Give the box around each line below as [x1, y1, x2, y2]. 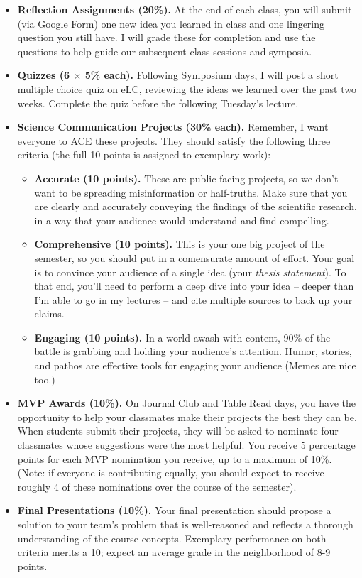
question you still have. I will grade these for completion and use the [17, 30, 316, 45]
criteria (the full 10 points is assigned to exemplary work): [17, 147, 271, 162]
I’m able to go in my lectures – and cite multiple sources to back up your [34, 292, 353, 307]
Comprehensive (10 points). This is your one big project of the [34, 236, 325, 251]
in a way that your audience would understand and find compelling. [34, 212, 329, 227]
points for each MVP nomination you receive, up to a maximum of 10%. [17, 451, 332, 466]
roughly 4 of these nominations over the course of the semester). [17, 479, 297, 494]
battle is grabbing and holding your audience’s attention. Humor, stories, [34, 344, 352, 359]
